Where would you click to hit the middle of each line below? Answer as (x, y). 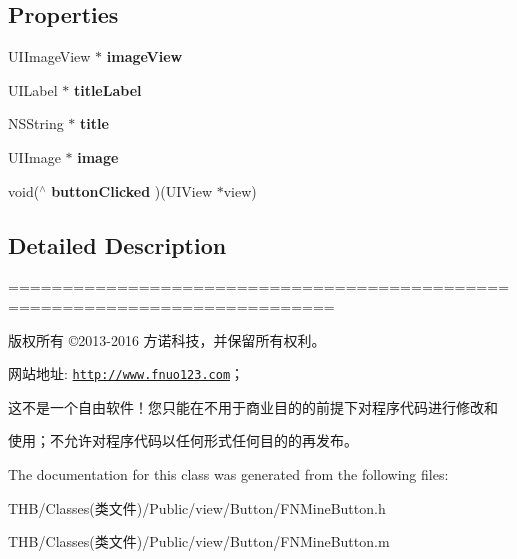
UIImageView (49, 56)
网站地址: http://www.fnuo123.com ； (126, 373)
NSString (36, 123)
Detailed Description (117, 244)
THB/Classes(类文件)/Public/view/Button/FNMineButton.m (199, 541)
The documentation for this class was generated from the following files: (228, 474)
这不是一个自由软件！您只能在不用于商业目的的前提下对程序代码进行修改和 (253, 406)
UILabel (33, 89)
